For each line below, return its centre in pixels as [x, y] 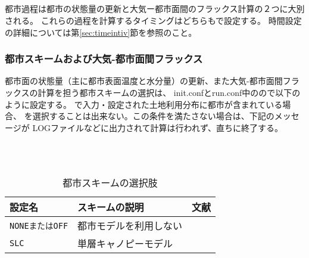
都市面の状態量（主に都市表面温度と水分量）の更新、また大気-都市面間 [144, 81]
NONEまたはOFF [39, 226]
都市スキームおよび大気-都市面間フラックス [104, 59]
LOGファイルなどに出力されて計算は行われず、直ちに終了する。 [157, 127]
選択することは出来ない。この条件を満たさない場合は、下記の [153, 116]
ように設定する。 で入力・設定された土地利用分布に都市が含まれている [144, 104]
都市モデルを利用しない [130, 225]
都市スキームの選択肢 [110, 182]
